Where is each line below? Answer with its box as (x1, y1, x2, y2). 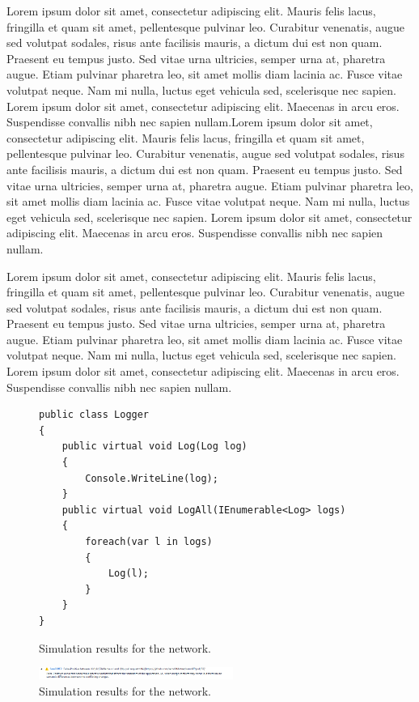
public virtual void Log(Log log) (61, 440, 248, 453)
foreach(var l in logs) (85, 536, 213, 547)
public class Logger (39, 409, 150, 421)
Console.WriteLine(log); (85, 472, 218, 484)
